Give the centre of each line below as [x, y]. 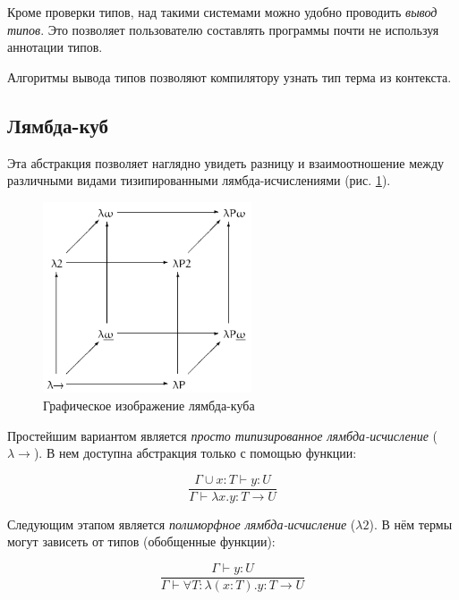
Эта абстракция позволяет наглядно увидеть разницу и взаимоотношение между [226, 162]
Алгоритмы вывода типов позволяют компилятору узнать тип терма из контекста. [229, 76]
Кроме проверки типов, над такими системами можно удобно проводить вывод [222, 12]
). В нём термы [411, 524]
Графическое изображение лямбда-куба [149, 405]
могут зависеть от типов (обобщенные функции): [141, 541]
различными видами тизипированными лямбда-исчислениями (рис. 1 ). [199, 180]
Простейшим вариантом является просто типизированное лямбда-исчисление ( [222, 435]
